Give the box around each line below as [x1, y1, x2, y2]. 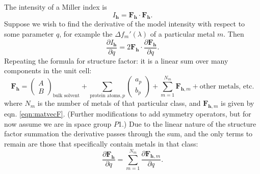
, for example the [59, 28, 113, 39]
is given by [221, 98, 254, 108]
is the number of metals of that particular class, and [37, 98, 201, 108]
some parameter [4, 28, 54, 39]
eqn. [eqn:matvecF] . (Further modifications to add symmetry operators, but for [4, 108, 251, 119]
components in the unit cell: [4, 65, 92, 76]
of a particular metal [150, 28, 215, 39]
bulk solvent [53, 93, 80, 98]
